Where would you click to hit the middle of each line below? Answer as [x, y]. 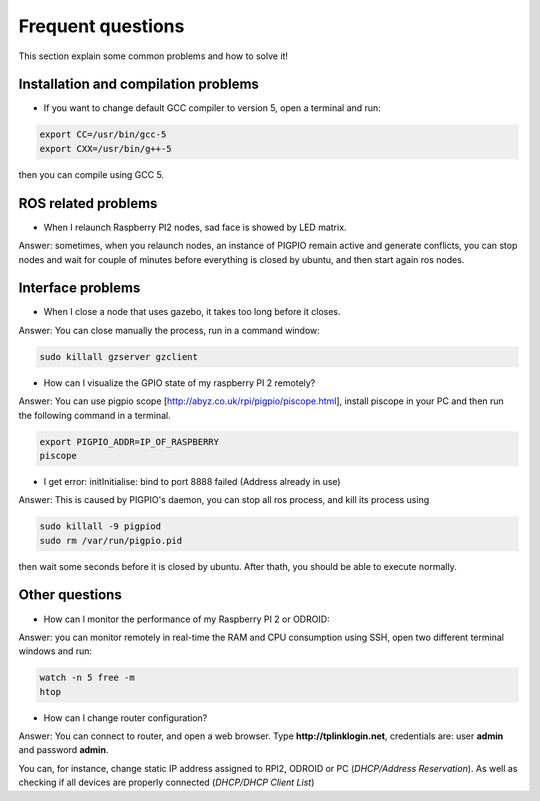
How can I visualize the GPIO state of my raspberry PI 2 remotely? [179, 382]
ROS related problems [88, 203]
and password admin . [63, 750]
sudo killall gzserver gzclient [119, 356]
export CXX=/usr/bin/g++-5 [105, 148]
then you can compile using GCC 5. [91, 174]
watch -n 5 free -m [87, 678]
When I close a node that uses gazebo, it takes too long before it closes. [192, 312]
